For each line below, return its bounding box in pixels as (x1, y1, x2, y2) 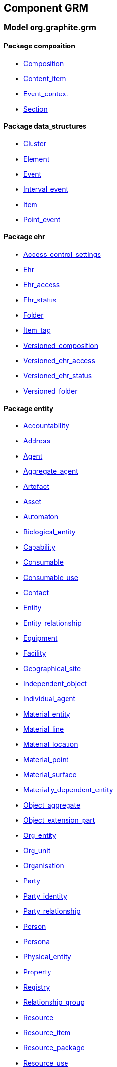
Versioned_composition (23, 341, 98, 350)
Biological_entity (23, 528, 76, 536)
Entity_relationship (23, 619, 82, 627)
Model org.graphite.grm (4, 23, 97, 33)
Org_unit (23, 846, 50, 855)
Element (23, 154, 50, 163)
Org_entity (23, 831, 56, 840)
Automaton (23, 512, 59, 521)
